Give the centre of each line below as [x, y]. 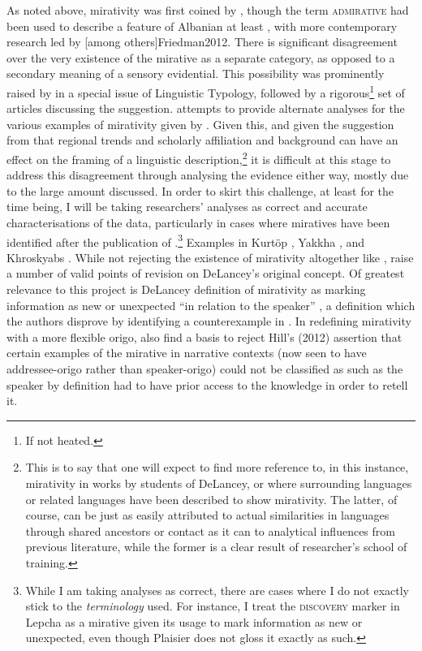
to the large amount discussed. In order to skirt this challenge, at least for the [200, 190]
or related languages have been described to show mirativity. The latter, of [211, 499]
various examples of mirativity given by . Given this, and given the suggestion [200, 124]
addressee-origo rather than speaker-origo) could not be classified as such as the [205, 369]
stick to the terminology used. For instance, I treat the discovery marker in [213, 606]
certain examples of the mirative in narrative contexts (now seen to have [187, 353]
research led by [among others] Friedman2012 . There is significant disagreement [202, 42]
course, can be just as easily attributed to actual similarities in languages [207, 515]
